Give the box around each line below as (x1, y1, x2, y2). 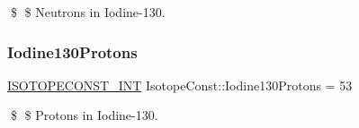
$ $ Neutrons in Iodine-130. (10, 3, 166, 21)
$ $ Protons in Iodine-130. (10, 106, 158, 124)
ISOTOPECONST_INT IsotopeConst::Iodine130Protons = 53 (7, 75, 353, 94)
